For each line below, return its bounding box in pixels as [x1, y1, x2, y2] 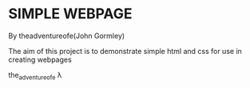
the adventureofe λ [8, 70, 62, 82]
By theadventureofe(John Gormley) [8, 31, 125, 40]
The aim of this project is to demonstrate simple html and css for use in [8, 46, 242, 55]
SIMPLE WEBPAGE [8, 5, 133, 23]
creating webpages [8, 55, 72, 64]
